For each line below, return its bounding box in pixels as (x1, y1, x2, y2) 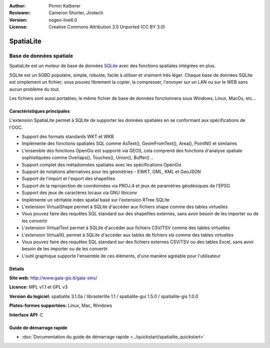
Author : (9, 3, 26, 9)
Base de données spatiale (9, 52, 73, 59)
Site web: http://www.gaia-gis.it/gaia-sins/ (9, 275, 97, 281)
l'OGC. (9, 124, 23, 130)
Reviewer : (9, 10, 31, 16)
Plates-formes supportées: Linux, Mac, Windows (9, 302, 112, 308)
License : (9, 24, 27, 30)
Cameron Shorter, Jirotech (48, 10, 103, 16)
